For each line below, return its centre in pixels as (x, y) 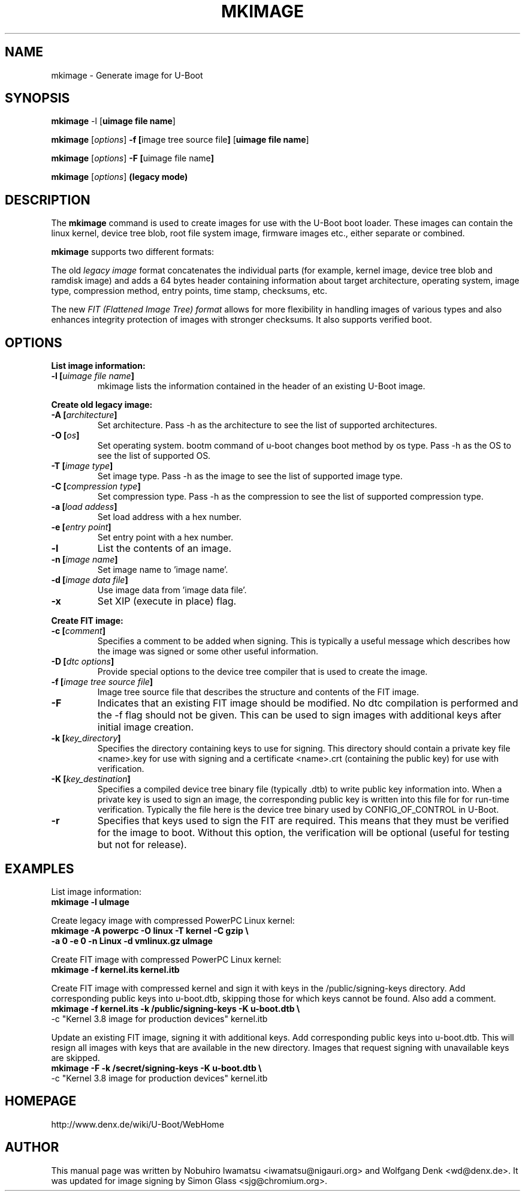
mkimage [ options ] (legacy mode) (120, 177)
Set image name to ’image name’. (163, 570)
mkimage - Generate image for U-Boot (127, 75)
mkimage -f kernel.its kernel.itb (115, 969)
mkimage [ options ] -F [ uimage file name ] (133, 158)
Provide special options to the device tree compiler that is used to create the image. (262, 672)
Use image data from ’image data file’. (172, 590)
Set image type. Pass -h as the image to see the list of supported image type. (250, 476)
